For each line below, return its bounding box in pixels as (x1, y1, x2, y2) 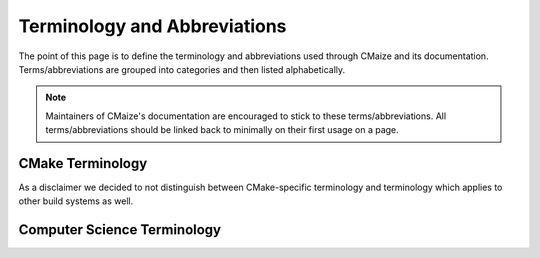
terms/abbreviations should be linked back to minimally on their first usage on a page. (45, 124, 399, 136)
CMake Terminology (18, 155, 148, 172)
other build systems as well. (18, 195, 134, 207)
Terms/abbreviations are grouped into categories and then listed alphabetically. (18, 63, 346, 75)
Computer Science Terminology (18, 221, 222, 239)
